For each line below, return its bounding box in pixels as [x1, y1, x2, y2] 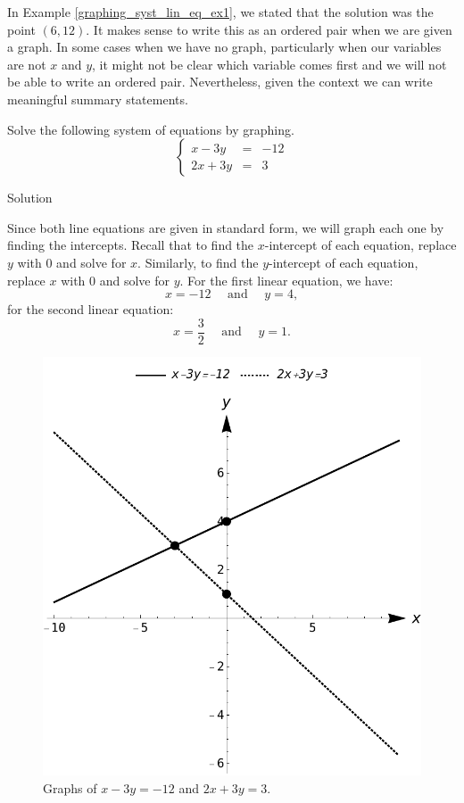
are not [7, 54, 46, 73]
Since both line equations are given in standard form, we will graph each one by [7, 218, 444, 236]
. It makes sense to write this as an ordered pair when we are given [86, 20, 452, 38]
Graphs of [43, 778, 97, 797]
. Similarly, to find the [137, 252, 259, 271]
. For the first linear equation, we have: [179, 270, 394, 289]
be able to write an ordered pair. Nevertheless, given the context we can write [7, 72, 433, 91]
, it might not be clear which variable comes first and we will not [92, 54, 447, 73]
